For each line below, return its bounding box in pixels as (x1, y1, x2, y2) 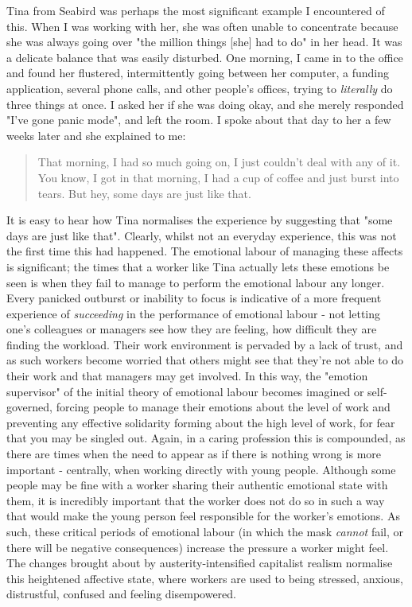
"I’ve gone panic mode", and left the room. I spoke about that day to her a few (6, 111, 391, 128)
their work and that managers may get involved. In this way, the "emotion (6, 368, 368, 384)
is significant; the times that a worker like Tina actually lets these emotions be (6, 258, 390, 274)
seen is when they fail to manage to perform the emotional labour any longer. (6, 274, 385, 290)
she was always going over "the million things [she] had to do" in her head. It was (6, 33, 402, 50)
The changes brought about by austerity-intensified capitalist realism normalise (6, 554, 393, 571)
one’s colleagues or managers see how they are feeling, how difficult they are (6, 321, 377, 337)
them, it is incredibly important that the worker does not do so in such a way (6, 492, 385, 508)
